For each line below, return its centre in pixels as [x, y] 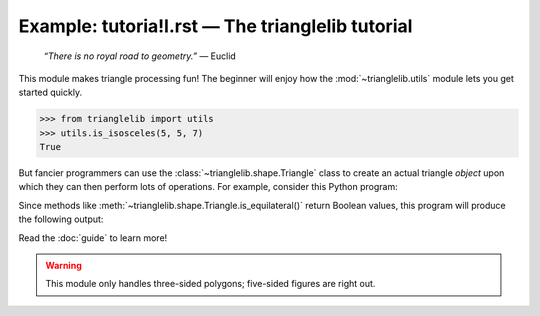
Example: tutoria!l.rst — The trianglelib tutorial [215, 26]
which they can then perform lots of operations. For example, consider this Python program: [208, 187]
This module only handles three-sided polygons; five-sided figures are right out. [210, 284]
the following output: [61, 219]
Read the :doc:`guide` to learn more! [93, 237]
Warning [63, 266]
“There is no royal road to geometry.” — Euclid [140, 56]
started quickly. [50, 92]
